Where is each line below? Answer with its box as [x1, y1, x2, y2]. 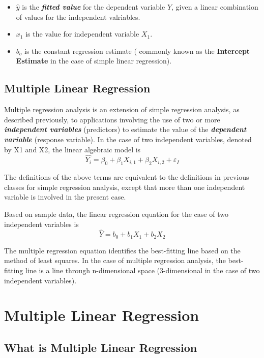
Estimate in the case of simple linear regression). [16, 55, 172, 66]
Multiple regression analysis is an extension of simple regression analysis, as [4, 104, 240, 115]
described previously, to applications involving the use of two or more [4, 114, 220, 124]
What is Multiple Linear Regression [4, 339, 197, 355]
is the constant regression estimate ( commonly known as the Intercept [24, 45, 250, 56]
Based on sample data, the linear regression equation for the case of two [4, 208, 228, 219]
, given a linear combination [171, 2, 258, 12]
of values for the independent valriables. [16, 11, 140, 22]
